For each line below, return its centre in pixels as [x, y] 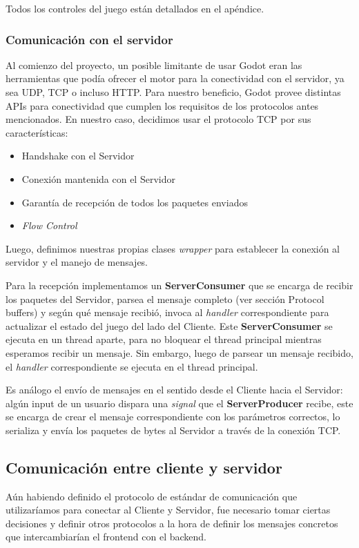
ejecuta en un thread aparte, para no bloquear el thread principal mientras [164, 339]
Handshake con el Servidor [78, 156]
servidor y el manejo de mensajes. [77, 262]
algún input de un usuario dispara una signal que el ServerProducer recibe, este [179, 403]
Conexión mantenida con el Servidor [98, 178]
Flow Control [49, 225]
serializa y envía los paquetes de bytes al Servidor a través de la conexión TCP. [173, 430]
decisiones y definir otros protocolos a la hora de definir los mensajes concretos [172, 523]
